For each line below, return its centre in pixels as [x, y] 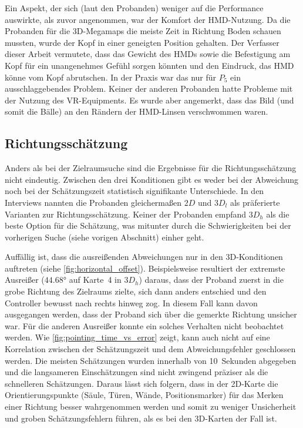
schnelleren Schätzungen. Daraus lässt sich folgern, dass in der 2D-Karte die [142, 383]
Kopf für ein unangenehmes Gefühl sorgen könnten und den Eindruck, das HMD [149, 65]
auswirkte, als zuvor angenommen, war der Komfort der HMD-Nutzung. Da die [148, 19]
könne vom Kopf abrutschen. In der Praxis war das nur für [111, 77]
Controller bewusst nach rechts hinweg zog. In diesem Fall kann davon [131, 302]
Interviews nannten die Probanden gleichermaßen [93, 202]
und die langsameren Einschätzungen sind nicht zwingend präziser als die [137, 372]
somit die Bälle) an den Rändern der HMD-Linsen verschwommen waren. [137, 111]
